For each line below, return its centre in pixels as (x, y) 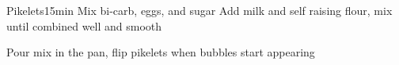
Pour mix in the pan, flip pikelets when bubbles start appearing (161, 52)
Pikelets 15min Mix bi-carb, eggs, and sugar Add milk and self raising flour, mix (199, 10)
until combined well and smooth (84, 25)
